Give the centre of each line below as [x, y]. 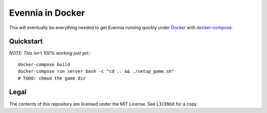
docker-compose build [44, 64]
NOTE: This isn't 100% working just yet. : [50, 53]
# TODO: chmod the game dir [52, 78]
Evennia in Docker [47, 13]
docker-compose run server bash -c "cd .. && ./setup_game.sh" [96, 71]
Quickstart [26, 42]
